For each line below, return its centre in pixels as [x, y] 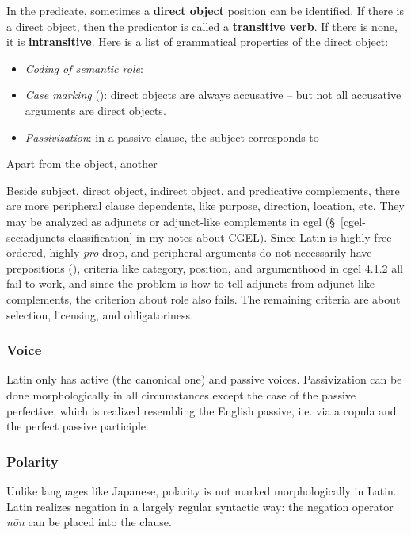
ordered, [26, 252]
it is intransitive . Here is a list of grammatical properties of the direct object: [198, 42]
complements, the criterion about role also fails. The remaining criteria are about [204, 298]
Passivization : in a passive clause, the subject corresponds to [172, 137]
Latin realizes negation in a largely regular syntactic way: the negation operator [200, 506]
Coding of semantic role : [84, 68]
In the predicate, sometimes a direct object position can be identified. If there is [205, 10]
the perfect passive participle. [78, 426]
